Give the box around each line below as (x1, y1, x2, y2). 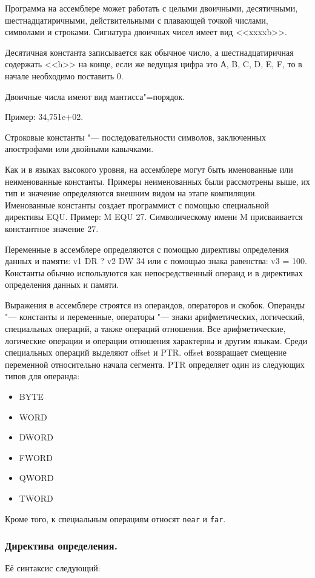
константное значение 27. (5, 222, 99, 234)
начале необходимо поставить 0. (5, 69, 124, 82)
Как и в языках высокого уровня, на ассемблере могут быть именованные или (5, 162, 293, 175)
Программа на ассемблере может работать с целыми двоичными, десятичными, (5, 2, 298, 14)
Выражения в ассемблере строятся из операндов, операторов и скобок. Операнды (5, 298, 305, 311)
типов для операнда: (5, 370, 80, 382)
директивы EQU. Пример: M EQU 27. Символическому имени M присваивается (5, 210, 303, 223)
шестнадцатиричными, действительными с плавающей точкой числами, (5, 13, 268, 26)
